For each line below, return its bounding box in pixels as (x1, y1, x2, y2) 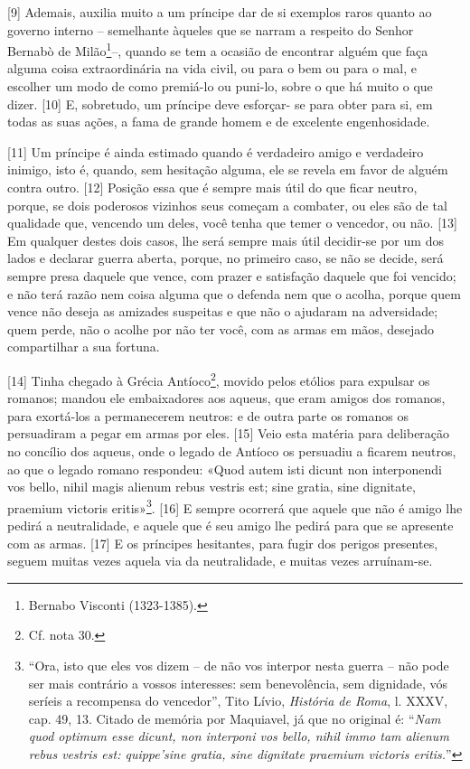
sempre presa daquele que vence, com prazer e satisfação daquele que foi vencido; (7, 266, 456, 285)
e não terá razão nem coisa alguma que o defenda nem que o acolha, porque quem (7, 284, 461, 303)
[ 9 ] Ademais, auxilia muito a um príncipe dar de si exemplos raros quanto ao (7, 3, 432, 21)
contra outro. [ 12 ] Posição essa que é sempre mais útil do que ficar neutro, (7, 178, 418, 196)
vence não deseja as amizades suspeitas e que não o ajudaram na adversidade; (7, 302, 438, 321)
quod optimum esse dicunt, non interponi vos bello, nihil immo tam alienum (28, 727, 449, 746)
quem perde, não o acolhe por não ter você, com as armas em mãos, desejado (7, 319, 435, 338)
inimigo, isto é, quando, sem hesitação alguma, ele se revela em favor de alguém (7, 160, 448, 179)
